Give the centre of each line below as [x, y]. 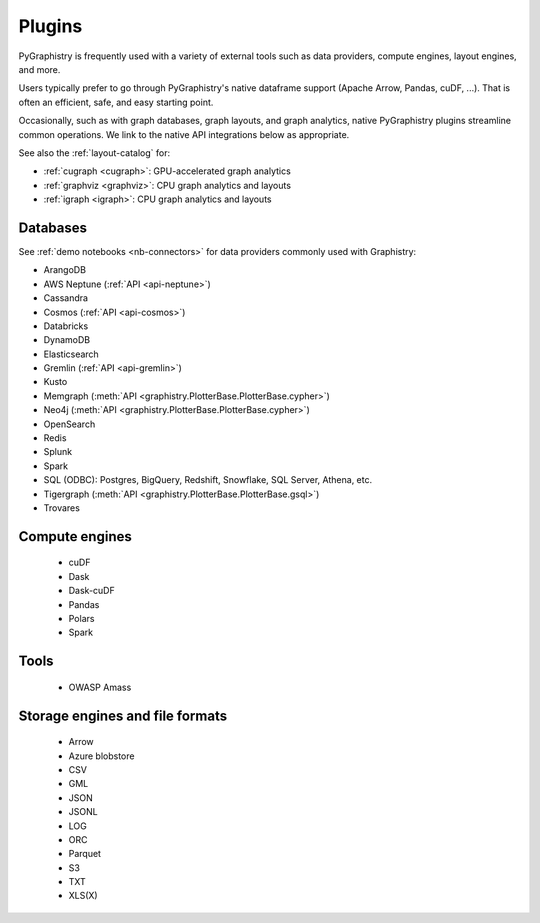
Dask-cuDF [91, 591]
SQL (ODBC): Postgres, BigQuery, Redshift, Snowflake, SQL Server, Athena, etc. [208, 480]
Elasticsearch [71, 354]
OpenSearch [69, 424]
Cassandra [66, 298]
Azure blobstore [101, 756]
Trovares [61, 508]
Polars [81, 618]
